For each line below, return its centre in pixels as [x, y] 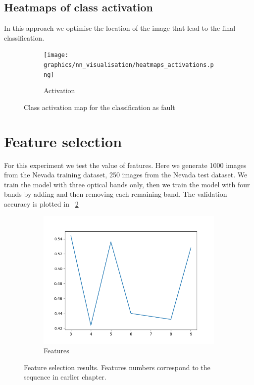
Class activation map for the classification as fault [100, 107]
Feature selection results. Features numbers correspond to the [117, 367]
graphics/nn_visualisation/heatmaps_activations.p [129, 65]
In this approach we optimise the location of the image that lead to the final [120, 28]
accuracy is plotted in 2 [41, 204]
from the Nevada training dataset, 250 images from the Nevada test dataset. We [126, 175]
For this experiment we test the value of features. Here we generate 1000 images [125, 165]
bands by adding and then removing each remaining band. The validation [116, 194]
